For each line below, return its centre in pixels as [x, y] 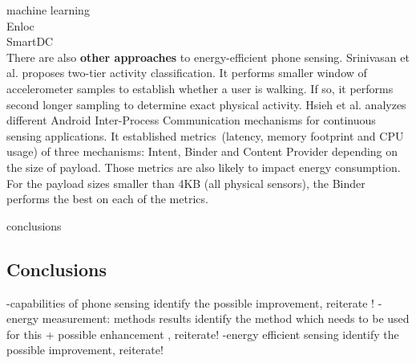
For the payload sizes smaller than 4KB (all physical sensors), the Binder [186, 183]
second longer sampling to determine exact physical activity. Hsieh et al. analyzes [206, 104]
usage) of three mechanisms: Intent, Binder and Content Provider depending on [202, 151]
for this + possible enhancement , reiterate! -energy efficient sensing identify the [203, 334]
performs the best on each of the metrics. [107, 199]
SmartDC [30, 41]
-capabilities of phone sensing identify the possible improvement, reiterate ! [191, 302]
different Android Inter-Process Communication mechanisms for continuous [191, 120]
